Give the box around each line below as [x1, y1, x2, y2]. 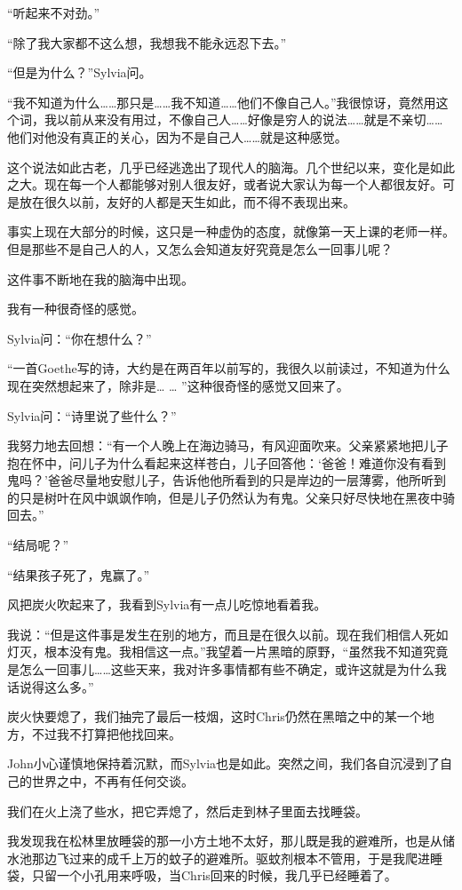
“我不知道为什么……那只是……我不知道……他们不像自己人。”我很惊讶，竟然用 [7, 92, 436, 111]
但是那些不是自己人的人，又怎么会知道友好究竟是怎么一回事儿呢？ [7, 239, 393, 258]
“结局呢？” [7, 536, 69, 554]
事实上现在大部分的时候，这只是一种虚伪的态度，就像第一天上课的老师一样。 [7, 222, 455, 241]
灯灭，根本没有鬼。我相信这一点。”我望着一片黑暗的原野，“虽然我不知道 [7, 642, 424, 661]
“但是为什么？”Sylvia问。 [7, 63, 152, 82]
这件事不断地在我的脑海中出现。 [7, 269, 194, 288]
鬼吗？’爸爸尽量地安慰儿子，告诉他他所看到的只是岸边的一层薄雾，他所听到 [7, 471, 446, 489]
